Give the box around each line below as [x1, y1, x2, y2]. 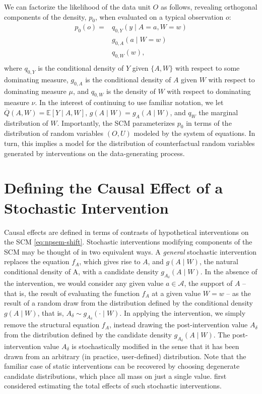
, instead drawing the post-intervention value [109, 319, 248, 330]
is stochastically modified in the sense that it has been [72, 340, 239, 351]
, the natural [199, 256, 238, 267]
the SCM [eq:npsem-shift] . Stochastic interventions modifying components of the [4, 236, 252, 247]
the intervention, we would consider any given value [4, 278, 164, 288]
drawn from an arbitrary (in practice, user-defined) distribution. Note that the [4, 351, 246, 361]
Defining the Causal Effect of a [4, 177, 223, 198]
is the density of [106, 85, 156, 96]
